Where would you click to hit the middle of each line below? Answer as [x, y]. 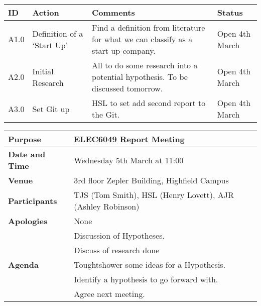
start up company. [123, 50]
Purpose [25, 139]
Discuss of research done [117, 250]
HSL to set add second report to [149, 103]
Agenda [23, 265]
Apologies [28, 221]
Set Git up [51, 109]
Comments [113, 12]
